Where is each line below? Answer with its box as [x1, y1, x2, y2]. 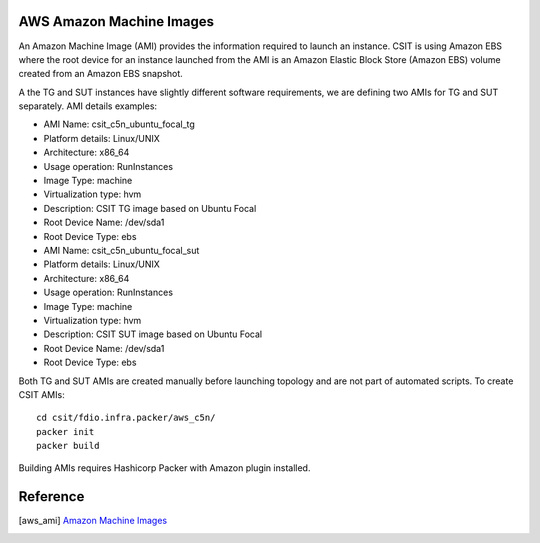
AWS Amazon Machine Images [18, 13, 215, 30]
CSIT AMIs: [18, 388, 65, 400]
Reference [18, 488, 85, 505]
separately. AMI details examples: [18, 100, 158, 112]
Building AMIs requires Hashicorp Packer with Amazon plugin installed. [18, 462, 311, 474]
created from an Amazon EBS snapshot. [18, 68, 184, 80]
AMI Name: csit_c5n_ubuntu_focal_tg [43, 118, 195, 130]
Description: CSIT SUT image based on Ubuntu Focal [43, 328, 263, 340]
